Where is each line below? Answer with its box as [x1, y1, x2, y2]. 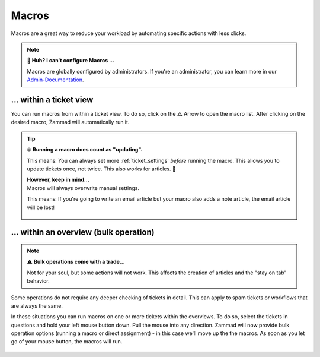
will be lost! [27, 204, 55, 211]
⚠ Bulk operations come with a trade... [27, 258, 125, 266]
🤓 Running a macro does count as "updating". [27, 146, 143, 153]
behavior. [27, 277, 50, 285]
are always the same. [11, 302, 63, 309]
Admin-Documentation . [27, 76, 84, 83]
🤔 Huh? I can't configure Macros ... [27, 57, 115, 64]
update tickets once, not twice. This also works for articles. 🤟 [27, 165, 176, 172]
